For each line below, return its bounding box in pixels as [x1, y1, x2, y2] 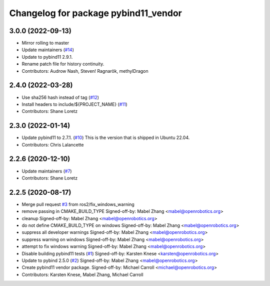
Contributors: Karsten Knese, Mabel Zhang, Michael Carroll [21, 271, 143, 277]
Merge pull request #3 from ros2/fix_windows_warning [21, 201, 134, 207]
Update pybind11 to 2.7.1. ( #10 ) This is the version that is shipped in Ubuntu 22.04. [21, 134, 190, 140]
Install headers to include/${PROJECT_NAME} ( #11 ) [21, 101, 127, 107]
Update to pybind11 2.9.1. [21, 54, 73, 60]
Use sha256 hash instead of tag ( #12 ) [21, 94, 99, 100]
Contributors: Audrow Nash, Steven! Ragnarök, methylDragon [21, 68, 148, 74]
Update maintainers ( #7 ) [21, 168, 72, 174]
